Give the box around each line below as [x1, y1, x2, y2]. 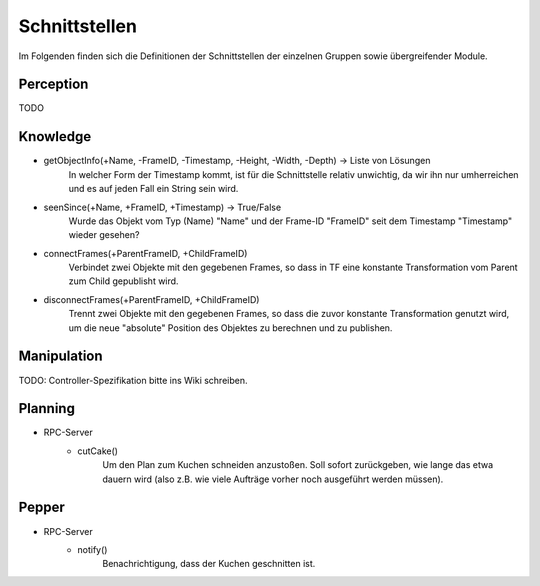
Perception [18, 76, 89, 93]
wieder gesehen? [68, 229, 140, 241]
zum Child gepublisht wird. [68, 275, 179, 287]
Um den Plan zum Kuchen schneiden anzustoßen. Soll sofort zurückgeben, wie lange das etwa [102, 459, 494, 471]
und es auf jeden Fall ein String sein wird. [68, 183, 239, 195]
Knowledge [18, 128, 92, 145]
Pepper [18, 499, 65, 516]
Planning [18, 400, 75, 417]
